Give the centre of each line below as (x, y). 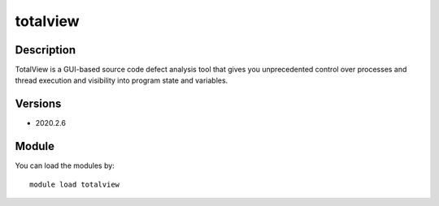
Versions (38, 104)
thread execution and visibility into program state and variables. (122, 80)
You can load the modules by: (65, 165)
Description (46, 50)
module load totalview (75, 184)
